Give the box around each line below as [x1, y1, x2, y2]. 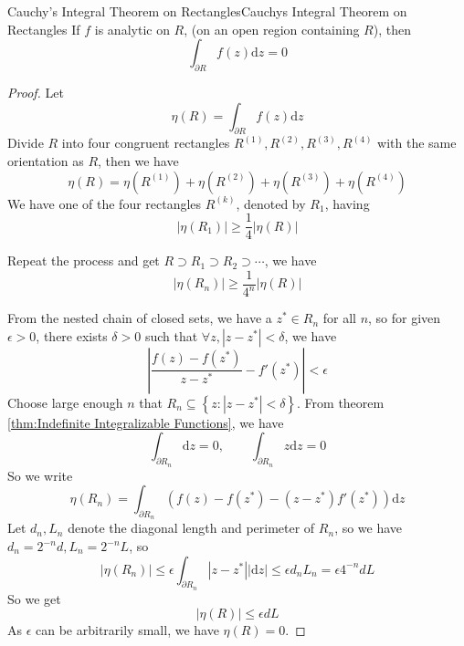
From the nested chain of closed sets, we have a [7, 308, 272, 328]
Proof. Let [7, 82, 64, 101]
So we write [7, 465, 73, 484]
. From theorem [297, 392, 385, 412]
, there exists [36, 326, 108, 345]
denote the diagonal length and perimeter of [68, 518, 315, 537]
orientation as [7, 151, 84, 170]
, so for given [368, 308, 441, 328]
